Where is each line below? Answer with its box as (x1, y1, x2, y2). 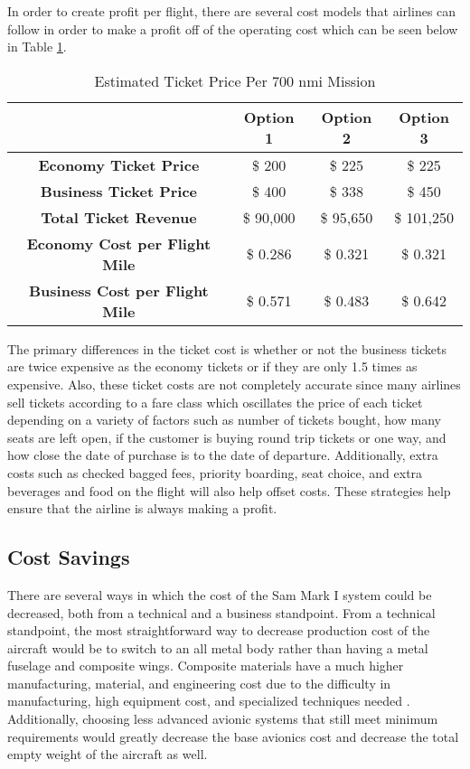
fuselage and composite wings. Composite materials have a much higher (7, 656, 404, 675)
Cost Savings (7, 543, 130, 571)
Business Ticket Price (40, 180, 198, 202)
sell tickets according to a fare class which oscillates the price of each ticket (7, 392, 423, 411)
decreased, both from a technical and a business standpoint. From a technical (7, 603, 436, 622)
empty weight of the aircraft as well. (7, 745, 208, 764)
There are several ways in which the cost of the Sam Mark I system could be (7, 585, 432, 604)
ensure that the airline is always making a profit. (7, 499, 277, 518)
